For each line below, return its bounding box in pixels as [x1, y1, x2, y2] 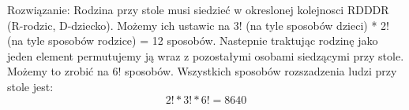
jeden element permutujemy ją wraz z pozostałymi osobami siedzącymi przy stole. [7, 47, 404, 64]
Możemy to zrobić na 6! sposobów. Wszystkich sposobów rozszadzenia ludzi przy [7, 63, 397, 79]
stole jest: [7, 78, 54, 94]
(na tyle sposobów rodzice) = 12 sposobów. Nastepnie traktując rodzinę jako [7, 32, 378, 49]
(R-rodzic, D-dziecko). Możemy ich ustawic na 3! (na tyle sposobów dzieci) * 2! [7, 16, 389, 33]
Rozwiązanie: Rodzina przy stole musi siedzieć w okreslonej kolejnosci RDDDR [7, 2, 389, 17]
